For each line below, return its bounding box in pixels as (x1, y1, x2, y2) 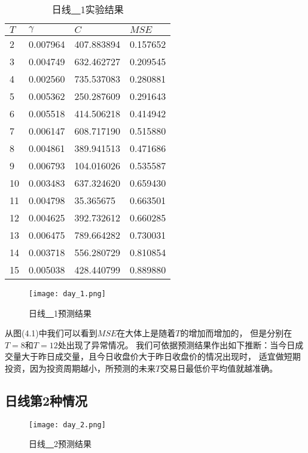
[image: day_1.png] (29, 290, 106, 298)
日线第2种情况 (5, 391, 88, 410)
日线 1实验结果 (51, 2, 124, 16)
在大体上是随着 (117, 327, 176, 339)
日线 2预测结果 (29, 437, 92, 450)
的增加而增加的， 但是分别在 (180, 327, 292, 339)
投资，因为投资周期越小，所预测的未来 (5, 362, 155, 375)
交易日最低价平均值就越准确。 (160, 362, 278, 375)
